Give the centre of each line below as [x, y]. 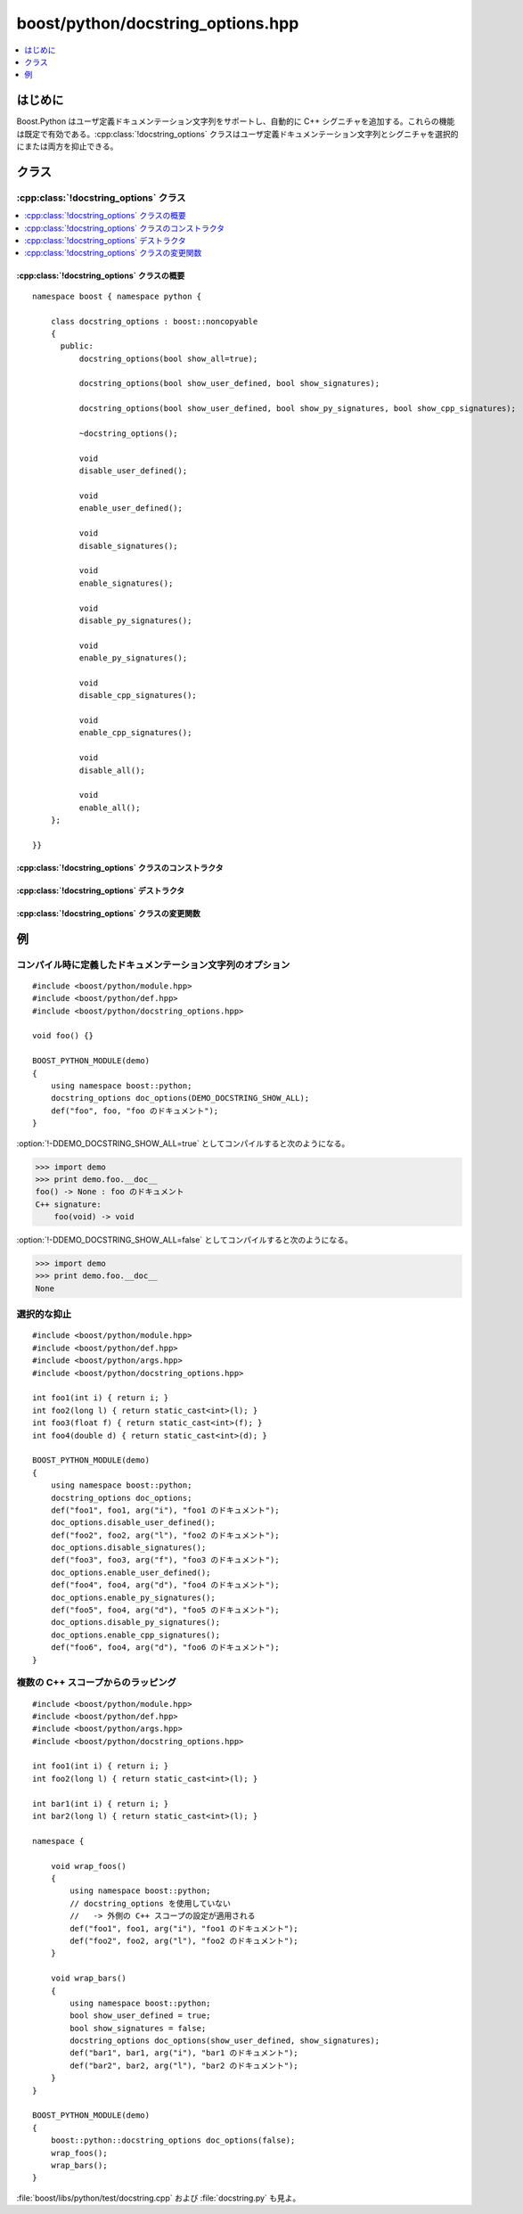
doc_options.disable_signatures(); [128, 1548]
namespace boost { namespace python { [117, 296]
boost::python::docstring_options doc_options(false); [173, 2140]
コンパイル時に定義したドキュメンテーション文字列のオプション [153, 964]
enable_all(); [110, 808]
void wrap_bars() [88, 1978]
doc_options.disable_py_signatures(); [135, 1623]
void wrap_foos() [88, 1866]
